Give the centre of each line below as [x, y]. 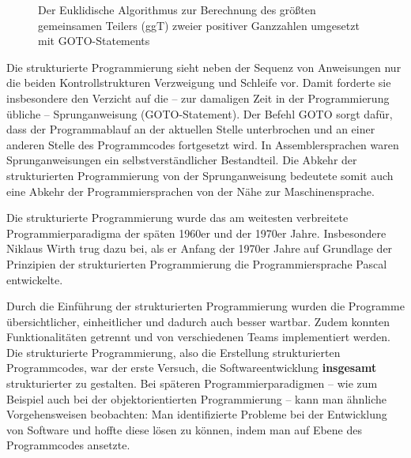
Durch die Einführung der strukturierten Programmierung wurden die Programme [205, 306]
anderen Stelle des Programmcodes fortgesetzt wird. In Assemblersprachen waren [203, 144]
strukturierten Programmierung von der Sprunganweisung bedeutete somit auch [200, 175]
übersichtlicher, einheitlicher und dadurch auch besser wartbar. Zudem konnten [198, 321]
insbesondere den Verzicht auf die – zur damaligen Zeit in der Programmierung [198, 98]
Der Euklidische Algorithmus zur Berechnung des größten [177, 9]
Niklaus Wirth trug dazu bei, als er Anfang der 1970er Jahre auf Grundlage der [200, 248]
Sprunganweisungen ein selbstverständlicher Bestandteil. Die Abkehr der [182, 160]
